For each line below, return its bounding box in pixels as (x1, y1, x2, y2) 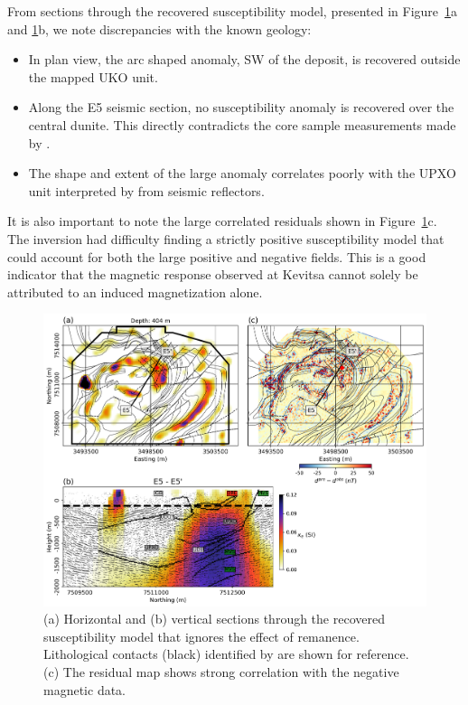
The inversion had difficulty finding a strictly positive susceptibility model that (7, 229, 445, 248)
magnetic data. (43, 680, 126, 699)
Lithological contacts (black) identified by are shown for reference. (43, 644, 409, 663)
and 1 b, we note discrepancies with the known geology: (7, 19, 312, 38)
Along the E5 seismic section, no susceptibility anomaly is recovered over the (28, 98, 454, 117)
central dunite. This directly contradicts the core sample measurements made (28, 115, 456, 134)
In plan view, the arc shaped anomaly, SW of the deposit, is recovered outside (28, 50, 461, 69)
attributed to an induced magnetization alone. (7, 282, 263, 301)
